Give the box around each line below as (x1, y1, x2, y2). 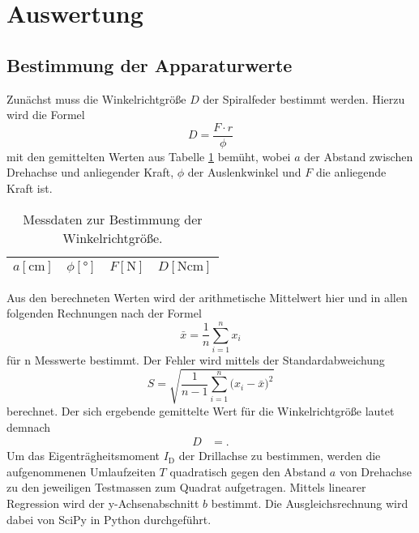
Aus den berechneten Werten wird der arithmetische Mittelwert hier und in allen (6, 288, 408, 305)
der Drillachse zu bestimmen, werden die (178, 447, 381, 464)
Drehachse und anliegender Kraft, (6, 164, 174, 181)
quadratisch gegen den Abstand (169, 463, 327, 480)
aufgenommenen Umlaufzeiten (6, 463, 156, 480)
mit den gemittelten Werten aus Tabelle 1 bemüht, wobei (6, 147, 291, 164)
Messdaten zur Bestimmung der (23, 209, 203, 228)
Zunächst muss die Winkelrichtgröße (6, 90, 186, 107)
